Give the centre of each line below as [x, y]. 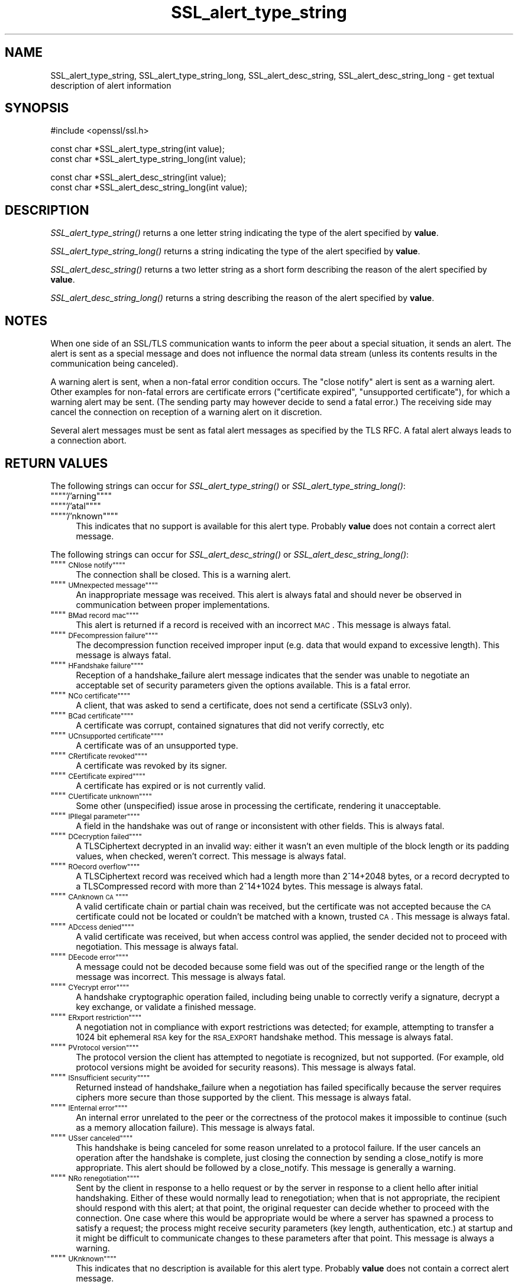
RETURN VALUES [56, 463]
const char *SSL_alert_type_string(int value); [137, 149]
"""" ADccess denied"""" [92, 926]
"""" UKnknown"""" [84, 1258]
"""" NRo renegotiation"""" [95, 1177]
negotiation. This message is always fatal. [157, 946]
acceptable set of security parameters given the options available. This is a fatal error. [243, 685]
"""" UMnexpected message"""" [104, 584]
